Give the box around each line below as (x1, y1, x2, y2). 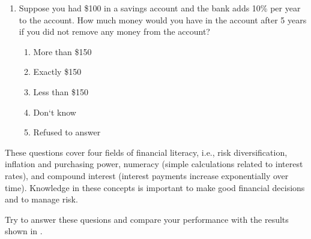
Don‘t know (33, 105, 76, 118)
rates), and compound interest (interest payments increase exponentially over (5, 169, 289, 181)
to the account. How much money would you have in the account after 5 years (19, 13, 307, 26)
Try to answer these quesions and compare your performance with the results (5, 213, 289, 225)
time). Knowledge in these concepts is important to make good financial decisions (5, 181, 305, 193)
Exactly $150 (33, 65, 82, 78)
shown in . (5, 225, 43, 237)
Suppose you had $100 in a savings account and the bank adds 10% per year (19, 2, 301, 14)
